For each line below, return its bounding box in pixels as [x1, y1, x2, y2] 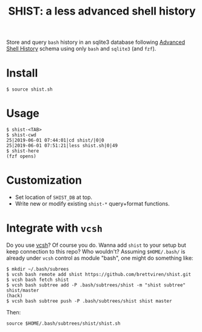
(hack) [6, 292, 23, 299]
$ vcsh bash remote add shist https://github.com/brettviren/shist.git [6, 271, 191, 277]
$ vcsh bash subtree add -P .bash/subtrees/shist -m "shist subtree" [6, 282, 186, 288]
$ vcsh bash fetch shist [6, 277, 69, 283]
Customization [6, 173, 82, 187]
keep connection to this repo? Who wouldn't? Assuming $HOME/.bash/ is [6, 247, 186, 255]
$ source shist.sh [6, 86, 53, 92]
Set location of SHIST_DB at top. [15, 193, 93, 201]
